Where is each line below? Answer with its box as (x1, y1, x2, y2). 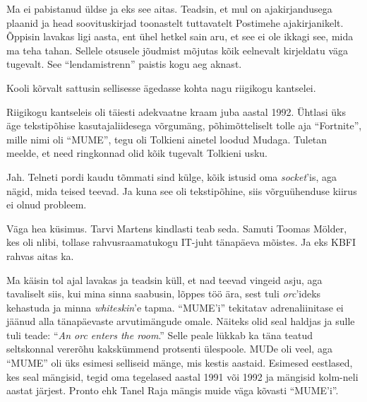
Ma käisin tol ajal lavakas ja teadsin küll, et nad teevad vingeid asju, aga (6, 272, 323, 287)
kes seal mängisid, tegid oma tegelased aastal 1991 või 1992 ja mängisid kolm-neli (6, 369, 359, 384)
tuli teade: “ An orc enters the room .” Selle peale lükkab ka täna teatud (6, 327, 313, 342)
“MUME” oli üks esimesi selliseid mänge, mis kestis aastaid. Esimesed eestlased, (6, 355, 353, 370)
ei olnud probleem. (6, 197, 87, 212)
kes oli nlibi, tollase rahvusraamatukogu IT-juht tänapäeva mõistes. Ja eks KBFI (6, 235, 356, 249)
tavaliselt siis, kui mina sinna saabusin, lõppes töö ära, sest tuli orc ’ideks (6, 286, 321, 301)
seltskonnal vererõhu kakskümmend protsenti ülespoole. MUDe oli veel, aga (6, 341, 332, 356)
